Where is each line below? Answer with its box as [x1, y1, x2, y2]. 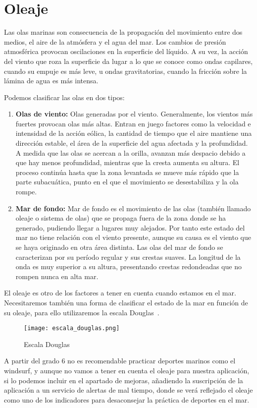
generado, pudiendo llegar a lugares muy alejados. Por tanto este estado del [15, 222, 245, 233]
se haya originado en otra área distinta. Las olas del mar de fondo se [15, 242, 223, 252]
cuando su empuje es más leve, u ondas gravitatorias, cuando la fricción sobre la [4, 65, 247, 76]
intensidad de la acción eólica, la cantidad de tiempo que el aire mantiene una [15, 128, 252, 138]
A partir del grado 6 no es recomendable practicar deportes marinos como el [4, 355, 236, 366]
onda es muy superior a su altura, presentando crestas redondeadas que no [15, 261, 242, 272]
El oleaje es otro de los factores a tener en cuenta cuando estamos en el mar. [4, 288, 236, 298]
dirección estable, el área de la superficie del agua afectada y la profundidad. [15, 138, 248, 148]
